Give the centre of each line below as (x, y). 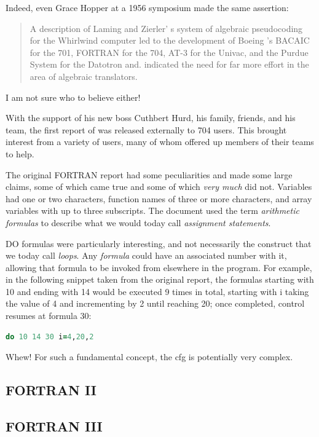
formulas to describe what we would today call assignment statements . (138, 222)
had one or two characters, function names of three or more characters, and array (159, 198)
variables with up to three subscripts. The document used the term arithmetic (152, 211)
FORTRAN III (54, 426)
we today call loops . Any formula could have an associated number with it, (146, 255)
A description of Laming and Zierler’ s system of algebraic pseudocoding (166, 28)
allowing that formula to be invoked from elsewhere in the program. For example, (159, 267)
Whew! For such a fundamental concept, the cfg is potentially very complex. (149, 357)
